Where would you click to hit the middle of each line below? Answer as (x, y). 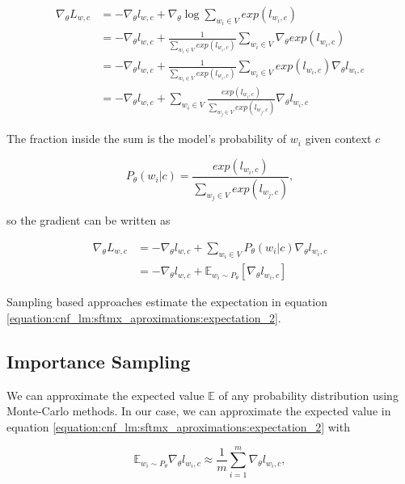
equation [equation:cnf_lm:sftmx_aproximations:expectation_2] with (178, 426)
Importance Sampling (99, 361)
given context (338, 139)
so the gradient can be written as (89, 220)
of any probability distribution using (308, 395)
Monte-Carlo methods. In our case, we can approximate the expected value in (199, 411)
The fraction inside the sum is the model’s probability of (147, 139)
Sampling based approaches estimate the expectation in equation (167, 302)
